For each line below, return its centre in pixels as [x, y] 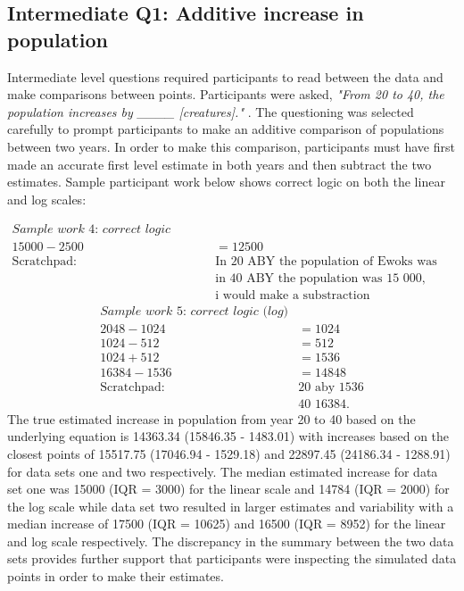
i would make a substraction [293, 296]
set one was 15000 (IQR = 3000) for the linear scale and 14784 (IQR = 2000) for [228, 489]
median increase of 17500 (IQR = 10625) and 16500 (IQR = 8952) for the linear [227, 524]
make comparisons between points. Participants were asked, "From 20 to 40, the [226, 94]
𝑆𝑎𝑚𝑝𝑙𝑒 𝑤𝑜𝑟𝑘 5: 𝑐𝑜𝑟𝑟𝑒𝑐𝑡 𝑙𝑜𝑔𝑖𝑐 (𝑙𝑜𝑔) [195, 311]
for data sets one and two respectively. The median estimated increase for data [223, 471]
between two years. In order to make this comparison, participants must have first [231, 146]
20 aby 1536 [331, 387]
